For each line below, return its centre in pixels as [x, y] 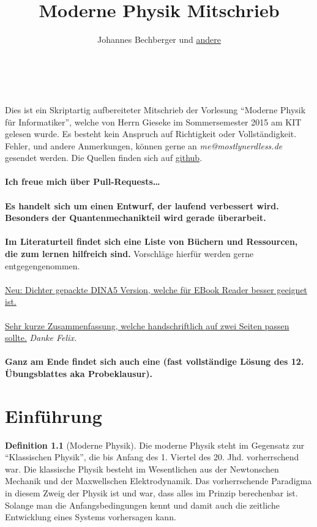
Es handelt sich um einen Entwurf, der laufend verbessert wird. [142, 205]
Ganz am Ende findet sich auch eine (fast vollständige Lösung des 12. [155, 361]
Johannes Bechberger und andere [159, 39]
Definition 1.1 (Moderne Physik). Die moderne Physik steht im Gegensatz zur [155, 445]
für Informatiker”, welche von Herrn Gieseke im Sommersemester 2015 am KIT [153, 121]
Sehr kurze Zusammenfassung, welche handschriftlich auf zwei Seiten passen [147, 325]
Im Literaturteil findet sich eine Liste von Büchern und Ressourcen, [151, 241]
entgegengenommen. [43, 265]
